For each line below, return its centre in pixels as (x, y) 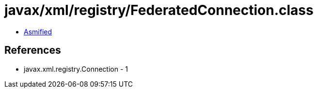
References (33, 50)
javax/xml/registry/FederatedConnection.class (159, 10)
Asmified (38, 31)
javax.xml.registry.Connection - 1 (76, 69)
